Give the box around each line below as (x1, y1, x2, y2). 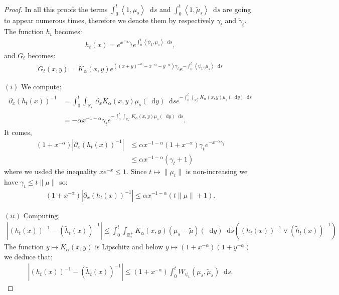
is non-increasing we (186, 166, 248, 176)
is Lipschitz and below (95, 241, 163, 252)
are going (223, 4, 251, 14)
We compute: (21, 81, 62, 91)
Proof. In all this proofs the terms (4, 4, 108, 14)
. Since (126, 166, 147, 176)
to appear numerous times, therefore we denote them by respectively (4, 15, 215, 26)
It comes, (4, 127, 32, 137)
